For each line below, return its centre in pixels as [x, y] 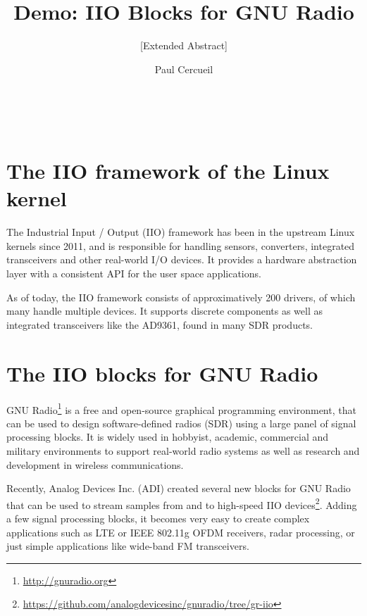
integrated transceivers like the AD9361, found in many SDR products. [160, 324]
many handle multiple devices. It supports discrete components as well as [164, 311]
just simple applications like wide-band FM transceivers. [128, 546]
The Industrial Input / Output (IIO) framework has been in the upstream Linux [181, 232]
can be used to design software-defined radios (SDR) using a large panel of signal [181, 423]
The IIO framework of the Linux [168, 171]
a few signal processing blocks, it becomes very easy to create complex [158, 518]
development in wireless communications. [95, 464]
